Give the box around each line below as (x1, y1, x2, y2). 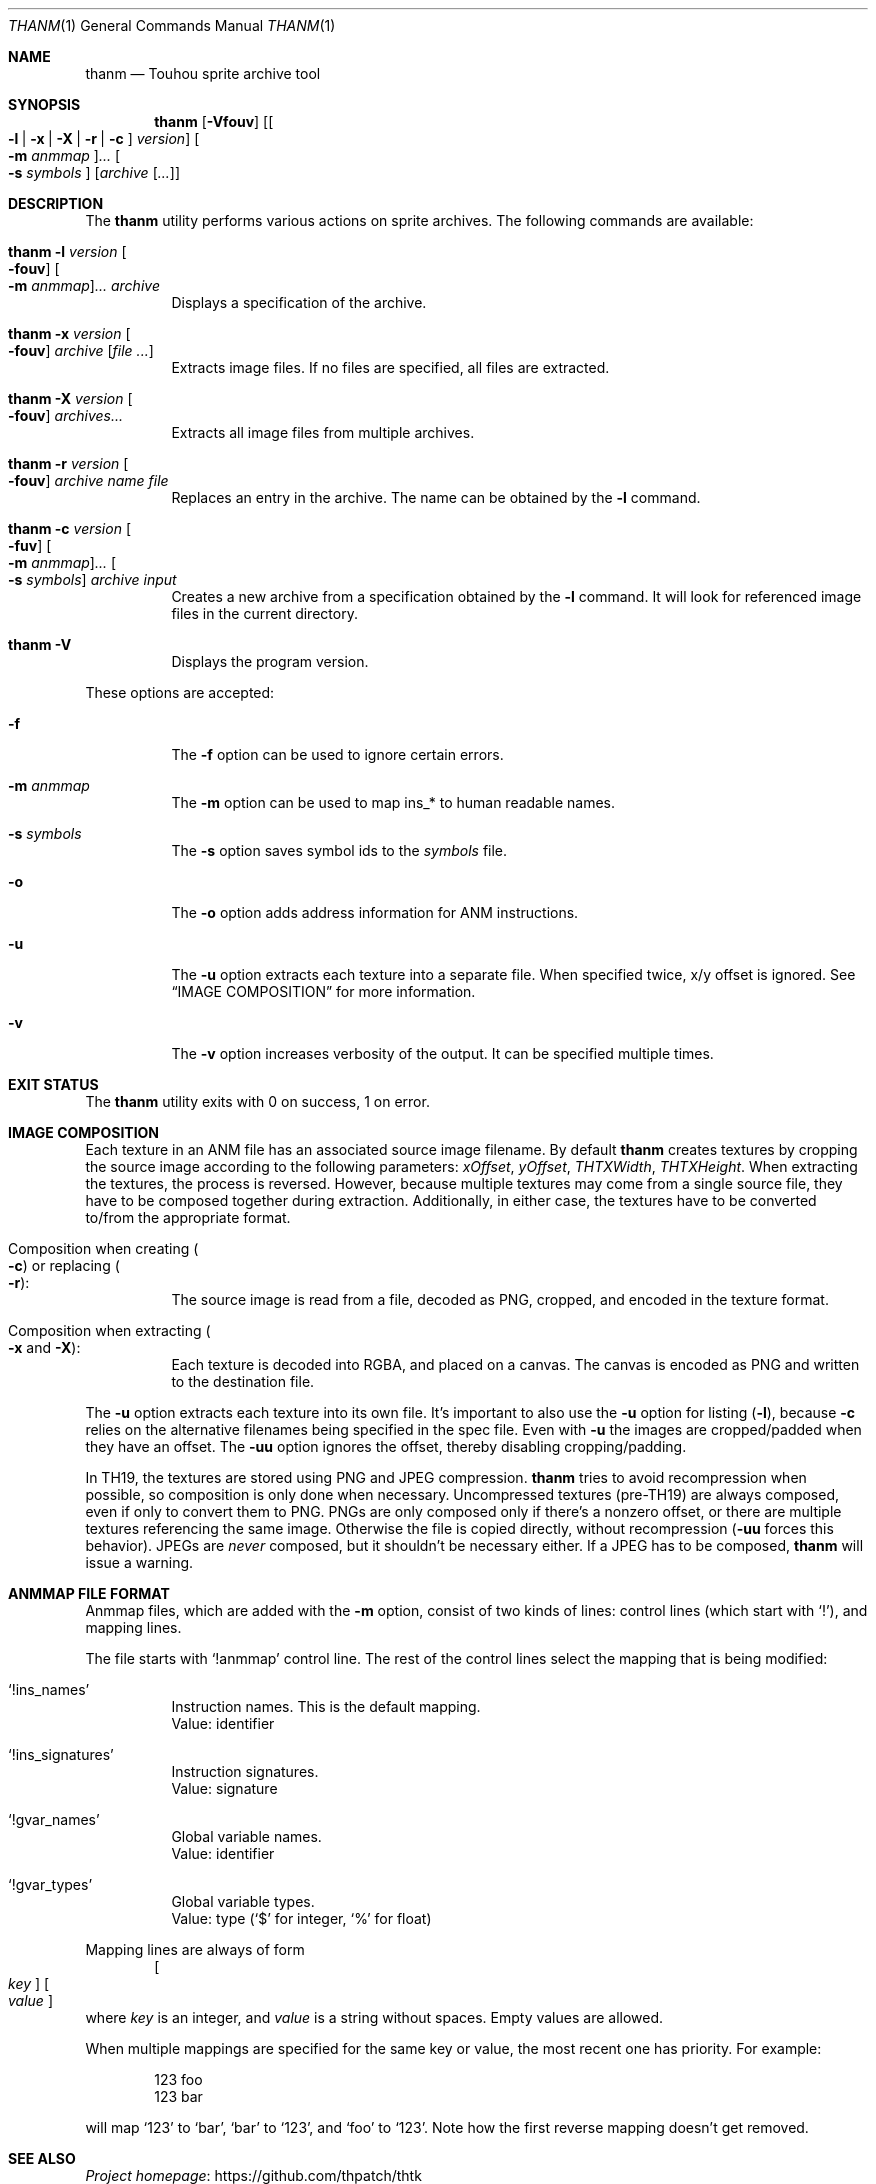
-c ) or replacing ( (8, 1257, 120, 1274)
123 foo (154, 2071, 203, 2088)
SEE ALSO (8, 2150, 76, 2167)
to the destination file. (171, 1373, 315, 1390)
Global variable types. (171, 1893, 315, 1910)
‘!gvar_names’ (8, 1811, 100, 1828)
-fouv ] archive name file (8, 472, 169, 489)
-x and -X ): (8, 1339, 81, 1356)
